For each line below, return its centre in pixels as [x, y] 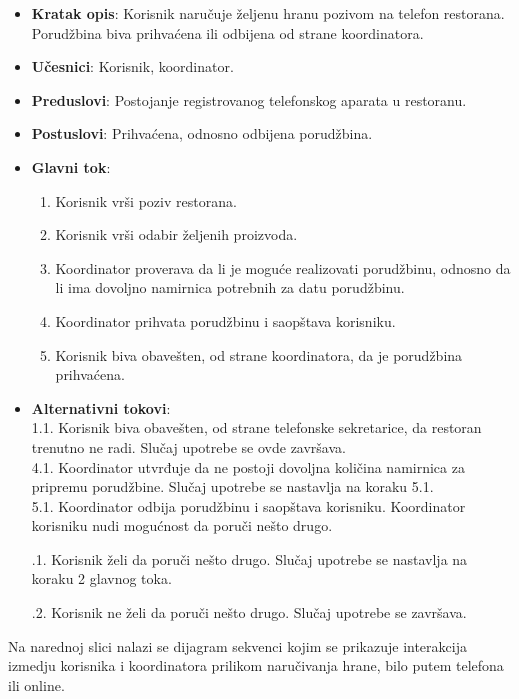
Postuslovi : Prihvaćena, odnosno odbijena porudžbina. [202, 133]
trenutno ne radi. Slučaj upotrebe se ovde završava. [188, 446]
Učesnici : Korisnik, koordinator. [132, 66]
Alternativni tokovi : [101, 407]
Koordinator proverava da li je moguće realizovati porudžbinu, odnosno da [283, 267]
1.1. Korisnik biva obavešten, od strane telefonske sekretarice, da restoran [256, 427]
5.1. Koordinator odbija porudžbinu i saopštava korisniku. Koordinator [248, 505]
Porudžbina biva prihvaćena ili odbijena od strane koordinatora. [227, 32]
